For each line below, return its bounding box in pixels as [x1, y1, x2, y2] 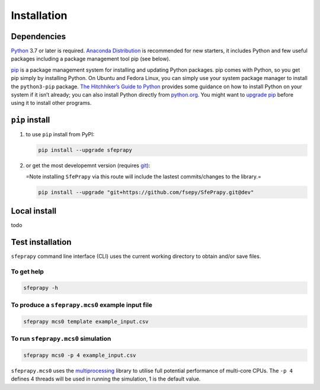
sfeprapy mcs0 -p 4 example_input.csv [23, 351, 136, 359]
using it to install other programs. [11, 100, 92, 107]
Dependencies [11, 31, 66, 41]
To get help [11, 267, 44, 276]
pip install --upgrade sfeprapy [38, 147, 133, 154]
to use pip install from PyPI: [25, 131, 95, 138]
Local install [11, 206, 57, 216]
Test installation [11, 237, 72, 247]
